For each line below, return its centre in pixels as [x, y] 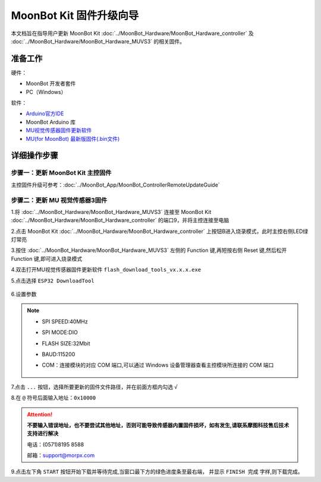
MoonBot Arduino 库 [51, 122]
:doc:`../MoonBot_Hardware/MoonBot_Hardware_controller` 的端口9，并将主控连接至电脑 [120, 220]
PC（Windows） [46, 92]
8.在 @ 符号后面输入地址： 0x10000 [53, 398]
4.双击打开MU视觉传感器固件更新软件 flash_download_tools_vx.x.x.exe [106, 270]
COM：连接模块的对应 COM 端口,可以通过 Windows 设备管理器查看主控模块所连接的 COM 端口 [158, 365]
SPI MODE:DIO [60, 332]
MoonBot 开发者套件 [51, 84]
